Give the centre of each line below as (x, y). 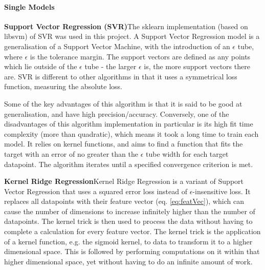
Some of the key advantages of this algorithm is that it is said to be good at (123, 103)
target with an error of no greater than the (71, 153)
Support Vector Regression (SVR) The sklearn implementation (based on (126, 26)
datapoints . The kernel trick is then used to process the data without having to (128, 221)
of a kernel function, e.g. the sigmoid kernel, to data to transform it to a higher (128, 241)
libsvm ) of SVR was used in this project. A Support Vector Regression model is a (132, 36)
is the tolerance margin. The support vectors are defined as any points (140, 56)
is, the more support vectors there (197, 66)
